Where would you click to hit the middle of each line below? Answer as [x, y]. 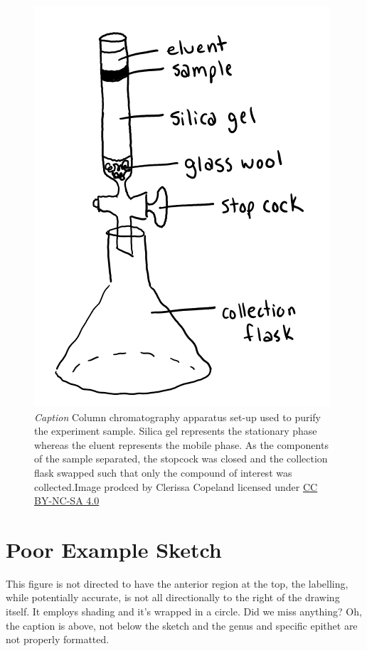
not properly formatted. [58, 639]
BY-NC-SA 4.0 [67, 501]
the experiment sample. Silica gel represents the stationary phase [176, 431]
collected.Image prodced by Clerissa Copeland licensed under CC [176, 486]
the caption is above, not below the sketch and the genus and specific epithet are [182, 625]
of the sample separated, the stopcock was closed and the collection [181, 459]
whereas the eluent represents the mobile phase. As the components [181, 444]
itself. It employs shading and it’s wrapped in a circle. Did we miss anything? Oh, [184, 612]
